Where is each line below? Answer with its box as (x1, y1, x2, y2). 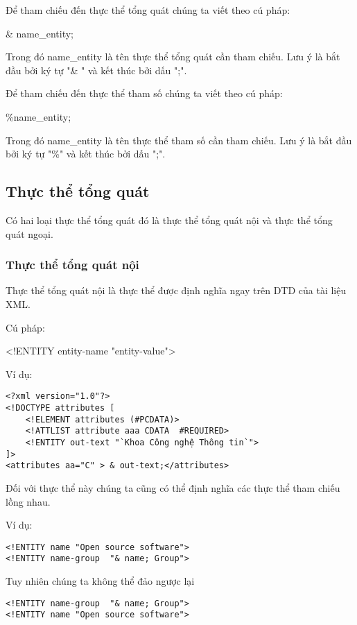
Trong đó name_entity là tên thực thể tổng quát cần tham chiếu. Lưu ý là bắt (6, 49, 340, 64)
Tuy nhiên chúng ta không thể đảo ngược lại (6, 574, 195, 588)
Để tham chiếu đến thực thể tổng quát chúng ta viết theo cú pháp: (6, 3, 290, 17)
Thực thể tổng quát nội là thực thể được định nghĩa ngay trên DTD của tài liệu (6, 283, 347, 298)
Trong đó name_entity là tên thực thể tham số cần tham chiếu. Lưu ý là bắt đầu (6, 132, 352, 147)
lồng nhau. (6, 494, 51, 508)
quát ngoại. (6, 226, 53, 241)
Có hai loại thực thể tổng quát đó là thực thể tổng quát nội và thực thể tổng (6, 212, 333, 227)
